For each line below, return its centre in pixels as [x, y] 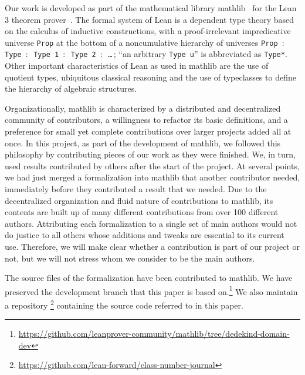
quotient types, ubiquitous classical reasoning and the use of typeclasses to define [150, 77]
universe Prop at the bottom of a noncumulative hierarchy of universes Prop [141, 42]
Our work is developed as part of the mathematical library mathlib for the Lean [151, 8]
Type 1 [46, 55]
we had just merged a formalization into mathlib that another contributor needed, [152, 177]
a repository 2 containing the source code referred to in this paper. [124, 304]
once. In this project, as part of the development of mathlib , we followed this [143, 143]
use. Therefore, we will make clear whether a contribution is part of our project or [152, 246]
